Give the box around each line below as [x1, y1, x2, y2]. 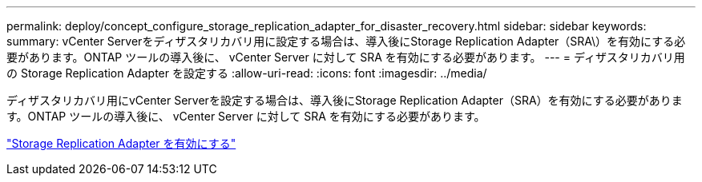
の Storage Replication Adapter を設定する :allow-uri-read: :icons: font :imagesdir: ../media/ [6, 66, 487, 80]
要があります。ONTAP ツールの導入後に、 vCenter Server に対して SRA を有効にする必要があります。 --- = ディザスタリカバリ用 [6, 50, 685, 64]
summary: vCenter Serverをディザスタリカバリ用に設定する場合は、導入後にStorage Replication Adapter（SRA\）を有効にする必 [6, 34, 686, 48]
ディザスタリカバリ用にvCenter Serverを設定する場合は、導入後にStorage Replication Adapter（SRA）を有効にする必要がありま [6, 93, 683, 107]
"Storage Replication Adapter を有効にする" [6, 136, 236, 150]
